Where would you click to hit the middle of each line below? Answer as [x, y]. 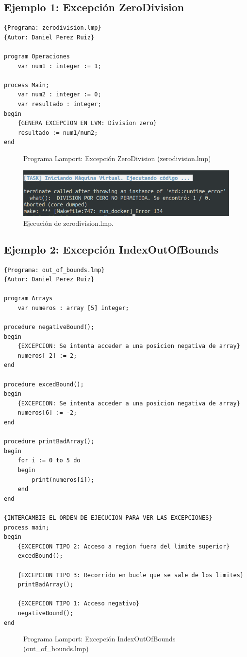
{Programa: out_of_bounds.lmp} [54, 270]
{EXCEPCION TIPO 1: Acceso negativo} [79, 604]
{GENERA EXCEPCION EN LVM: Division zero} [87, 123]
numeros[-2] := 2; [47, 356]
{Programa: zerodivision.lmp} [53, 28]
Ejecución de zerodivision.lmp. [68, 223]
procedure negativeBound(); [49, 327]
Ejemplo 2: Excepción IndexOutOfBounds [111, 249]
